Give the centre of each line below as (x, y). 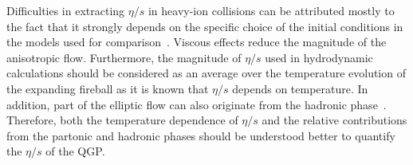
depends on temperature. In (300, 88)
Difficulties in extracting (66, 10)
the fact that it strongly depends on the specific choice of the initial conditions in (205, 26)
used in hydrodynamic (319, 57)
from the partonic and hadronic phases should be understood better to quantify (201, 135)
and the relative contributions (334, 120)
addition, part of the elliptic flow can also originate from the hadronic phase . (197, 104)
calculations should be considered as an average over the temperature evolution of (206, 73)
